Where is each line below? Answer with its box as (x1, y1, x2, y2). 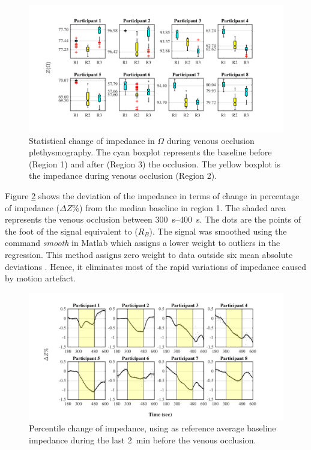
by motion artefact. (5, 272, 76, 284)
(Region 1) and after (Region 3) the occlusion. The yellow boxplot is (29, 157, 281, 170)
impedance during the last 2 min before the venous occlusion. (29, 433, 256, 446)
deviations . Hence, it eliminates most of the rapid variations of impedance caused (5, 260, 307, 272)
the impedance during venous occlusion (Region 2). (29, 169, 217, 182)
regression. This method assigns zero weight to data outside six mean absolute (5, 248, 293, 260)
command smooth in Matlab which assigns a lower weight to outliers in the (5, 236, 280, 249)
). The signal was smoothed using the (149, 224, 287, 237)
